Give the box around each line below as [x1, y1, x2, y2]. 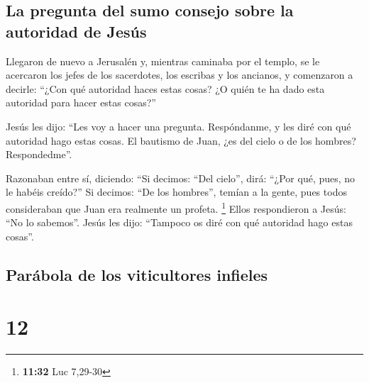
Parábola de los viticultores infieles [6, 263, 268, 285]
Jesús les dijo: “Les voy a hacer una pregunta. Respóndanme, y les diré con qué [6, 118, 351, 133]
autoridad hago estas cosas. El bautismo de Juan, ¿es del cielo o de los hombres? [6, 133, 356, 148]
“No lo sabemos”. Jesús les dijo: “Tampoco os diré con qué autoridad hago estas [6, 215, 353, 230]
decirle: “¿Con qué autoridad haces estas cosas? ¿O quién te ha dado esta [6, 81, 325, 96]
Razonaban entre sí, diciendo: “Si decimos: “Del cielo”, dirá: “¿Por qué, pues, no [6, 170, 356, 185]
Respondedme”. [6, 147, 72, 162]
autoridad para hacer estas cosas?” [6, 95, 156, 110]
